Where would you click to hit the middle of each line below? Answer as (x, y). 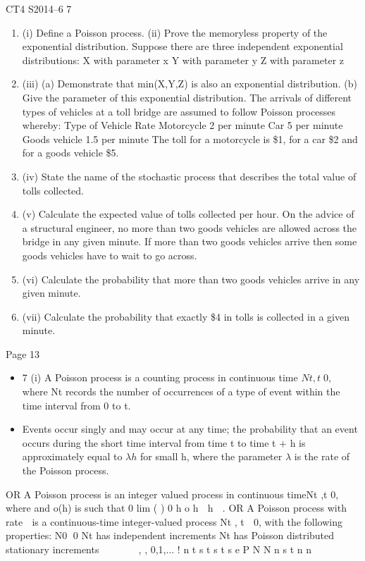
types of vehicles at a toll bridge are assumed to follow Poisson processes (179, 111)
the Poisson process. (66, 470)
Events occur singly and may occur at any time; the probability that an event (190, 429)
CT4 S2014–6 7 (39, 8)
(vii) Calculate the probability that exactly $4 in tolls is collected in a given (186, 316)
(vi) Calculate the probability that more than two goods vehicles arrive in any (191, 279)
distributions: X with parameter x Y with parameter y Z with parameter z (183, 60)
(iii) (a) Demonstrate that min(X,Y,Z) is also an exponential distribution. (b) (190, 84)
